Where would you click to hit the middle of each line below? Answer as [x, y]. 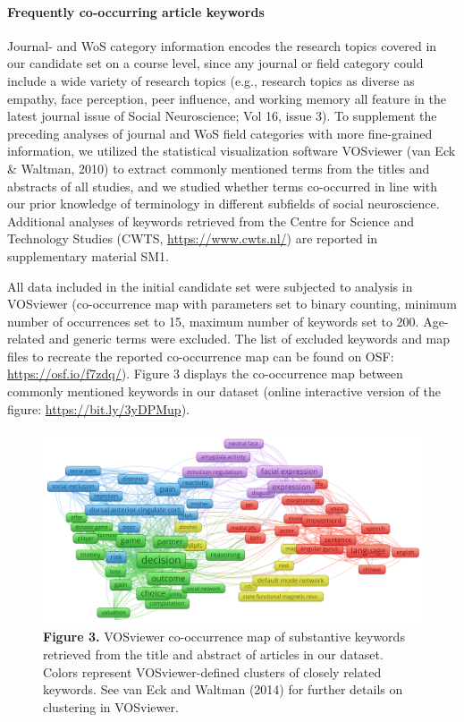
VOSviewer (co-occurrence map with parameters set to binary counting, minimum [232, 304]
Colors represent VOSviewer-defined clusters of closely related [212, 671]
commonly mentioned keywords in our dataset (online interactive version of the [224, 391]
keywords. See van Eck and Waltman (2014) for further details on [223, 689]
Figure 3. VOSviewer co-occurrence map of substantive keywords [224, 637]
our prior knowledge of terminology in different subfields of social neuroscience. [224, 204]
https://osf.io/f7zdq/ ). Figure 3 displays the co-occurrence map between [205, 374]
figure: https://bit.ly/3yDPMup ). [98, 408]
